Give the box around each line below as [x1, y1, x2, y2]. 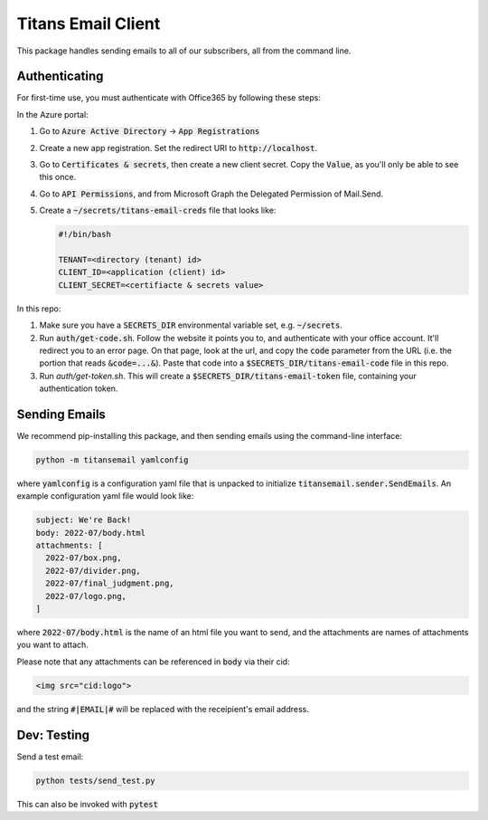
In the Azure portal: [16, 109, 89, 119]
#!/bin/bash [58, 229, 112, 240]
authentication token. [39, 383, 118, 394]
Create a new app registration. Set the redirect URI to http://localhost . [39, 142, 318, 153]
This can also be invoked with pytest [16, 798, 158, 809]
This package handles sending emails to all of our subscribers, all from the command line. [16, 45, 352, 56]
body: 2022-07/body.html [35, 528, 146, 538]
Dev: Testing [16, 727, 90, 742]
